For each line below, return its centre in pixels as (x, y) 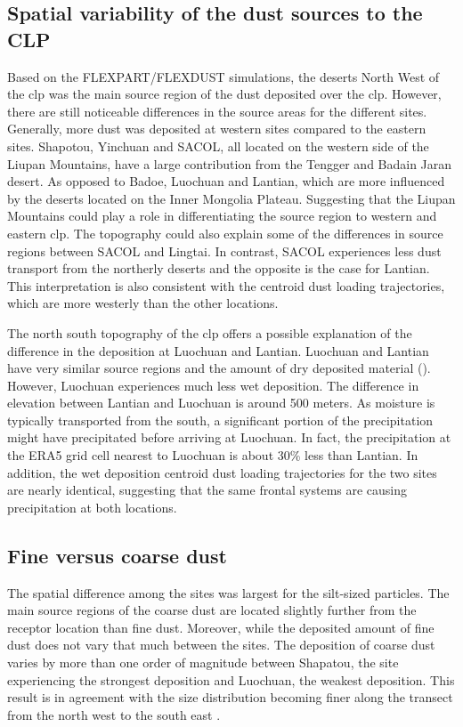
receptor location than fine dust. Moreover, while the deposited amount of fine (221, 627)
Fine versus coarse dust (117, 555)
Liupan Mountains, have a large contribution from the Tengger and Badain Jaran (230, 163)
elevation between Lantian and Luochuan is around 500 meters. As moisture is (221, 403)
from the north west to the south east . (114, 714)
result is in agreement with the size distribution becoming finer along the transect (230, 697)
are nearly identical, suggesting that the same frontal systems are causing (207, 490)
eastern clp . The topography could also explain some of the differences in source (225, 233)
